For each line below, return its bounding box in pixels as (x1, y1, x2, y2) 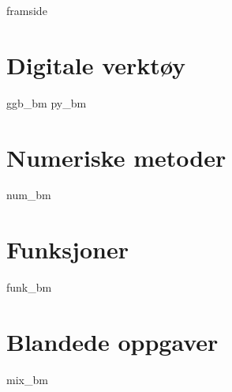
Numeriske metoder (6, 141, 226, 173)
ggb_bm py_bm (6, 94, 87, 111)
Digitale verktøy (6, 48, 186, 81)
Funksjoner (6, 233, 129, 266)
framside (6, 2, 47, 18)
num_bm (6, 187, 51, 203)
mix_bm (6, 371, 48, 387)
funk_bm (6, 279, 52, 296)
